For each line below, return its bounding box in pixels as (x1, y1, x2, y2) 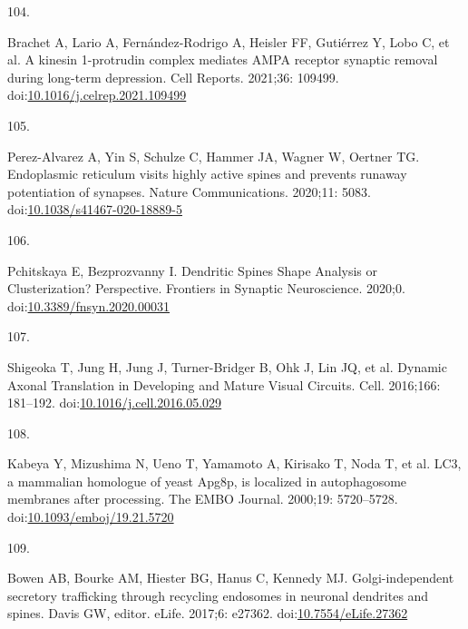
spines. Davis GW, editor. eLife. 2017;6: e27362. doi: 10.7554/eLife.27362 (7, 604, 408, 623)
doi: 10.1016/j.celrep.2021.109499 (7, 85, 187, 104)
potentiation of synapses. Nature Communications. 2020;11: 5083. (7, 182, 371, 201)
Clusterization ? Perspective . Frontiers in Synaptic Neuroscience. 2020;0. (7, 279, 405, 298)
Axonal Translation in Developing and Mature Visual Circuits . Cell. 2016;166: (7, 375, 441, 394)
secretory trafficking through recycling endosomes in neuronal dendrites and (7, 585, 429, 604)
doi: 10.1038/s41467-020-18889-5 (7, 200, 182, 219)
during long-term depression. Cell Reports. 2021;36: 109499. (7, 67, 339, 86)
